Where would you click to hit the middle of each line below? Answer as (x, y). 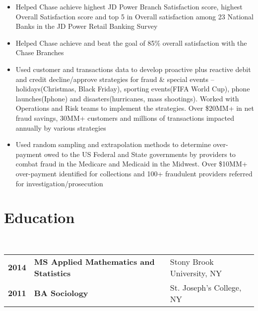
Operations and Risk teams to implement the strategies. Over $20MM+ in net (135, 108)
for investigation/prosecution (59, 183)
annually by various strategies (61, 127)
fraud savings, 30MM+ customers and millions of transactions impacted (125, 117)
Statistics (52, 273)
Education (39, 217)
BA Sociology (61, 293)
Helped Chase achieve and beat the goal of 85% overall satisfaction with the (131, 42)
